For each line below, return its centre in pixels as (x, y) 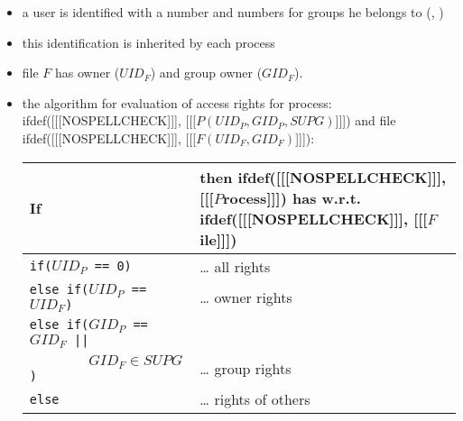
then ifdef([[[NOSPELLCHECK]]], (323, 177)
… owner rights (246, 297)
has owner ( (88, 73)
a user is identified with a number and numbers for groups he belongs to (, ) (233, 12)
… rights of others (255, 399)
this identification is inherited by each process (148, 42)
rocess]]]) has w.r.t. (292, 197)
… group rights (245, 369)
